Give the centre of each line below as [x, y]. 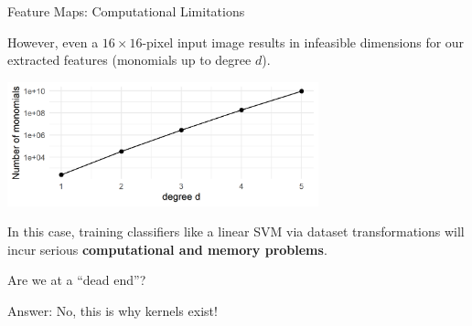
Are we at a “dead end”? [77, 280]
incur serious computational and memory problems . [167, 249]
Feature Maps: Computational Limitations [126, 11]
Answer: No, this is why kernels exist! [113, 311]
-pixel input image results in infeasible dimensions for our [303, 42]
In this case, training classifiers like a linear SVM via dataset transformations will [236, 231]
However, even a [53, 42]
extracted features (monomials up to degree [129, 60]
